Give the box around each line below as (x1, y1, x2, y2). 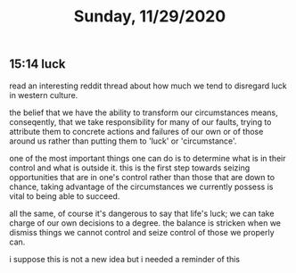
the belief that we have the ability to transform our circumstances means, (9, 107, 278, 118)
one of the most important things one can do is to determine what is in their (9, 153, 286, 163)
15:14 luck (9, 56, 66, 72)
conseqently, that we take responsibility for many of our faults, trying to (9, 116, 272, 127)
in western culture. (9, 89, 78, 100)
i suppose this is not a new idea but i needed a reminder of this (9, 253, 241, 264)
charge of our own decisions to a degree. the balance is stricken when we (9, 217, 282, 228)
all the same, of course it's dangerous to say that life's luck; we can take (9, 208, 275, 219)
